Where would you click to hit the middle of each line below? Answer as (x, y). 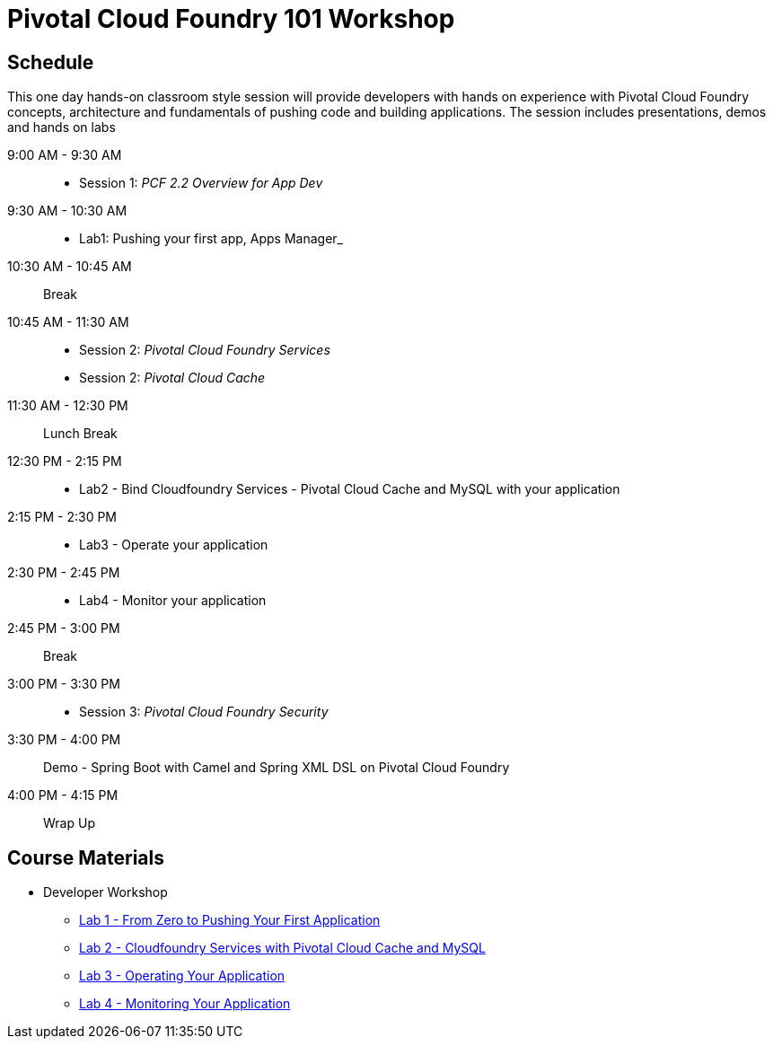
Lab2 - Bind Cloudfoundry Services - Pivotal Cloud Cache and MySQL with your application (350, 489)
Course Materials (86, 857)
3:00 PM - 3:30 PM (64, 684)
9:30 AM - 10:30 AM (67, 211)
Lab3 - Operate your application (174, 545)
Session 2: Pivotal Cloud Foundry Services (205, 350)
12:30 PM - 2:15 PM (65, 461)
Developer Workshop (105, 892)
